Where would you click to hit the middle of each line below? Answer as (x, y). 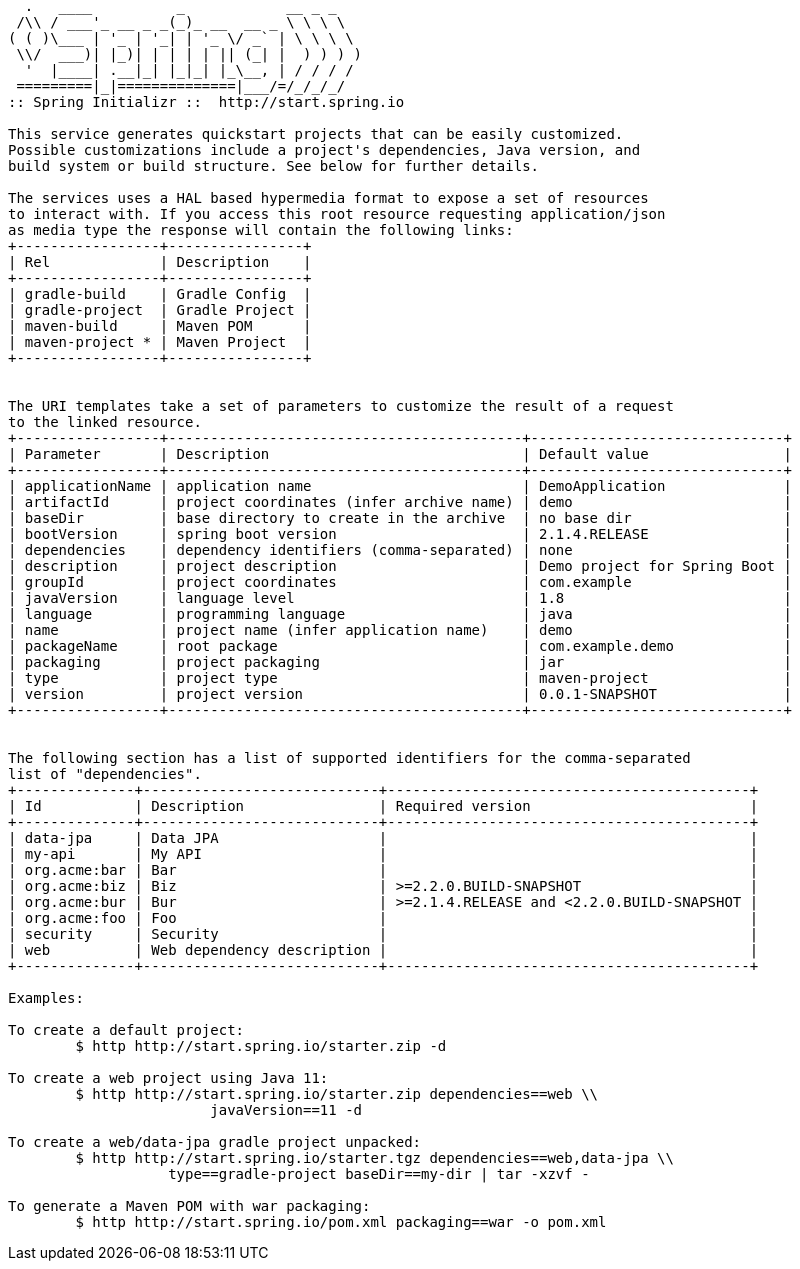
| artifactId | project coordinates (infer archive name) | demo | (400, 502)
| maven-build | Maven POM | (160, 326)
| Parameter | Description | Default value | (400, 454)
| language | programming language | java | (400, 614)
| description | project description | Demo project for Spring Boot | (400, 566)
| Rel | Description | (160, 262)
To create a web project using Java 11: (168, 1078)
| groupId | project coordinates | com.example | (400, 582)
